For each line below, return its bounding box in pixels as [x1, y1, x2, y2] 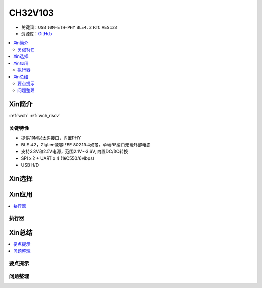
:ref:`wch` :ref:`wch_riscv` [9, 112, 61, 118]
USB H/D [21, 162, 39, 168]
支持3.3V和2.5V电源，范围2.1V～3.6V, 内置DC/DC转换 [21, 148, 129, 154]
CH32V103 [9, 7, 54, 18]
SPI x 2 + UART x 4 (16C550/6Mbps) [21, 155, 95, 161]
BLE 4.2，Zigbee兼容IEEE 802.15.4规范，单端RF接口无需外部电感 [21, 142, 151, 147]
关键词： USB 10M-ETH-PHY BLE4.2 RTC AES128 [21, 24, 117, 30]
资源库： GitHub [21, 31, 52, 36]
